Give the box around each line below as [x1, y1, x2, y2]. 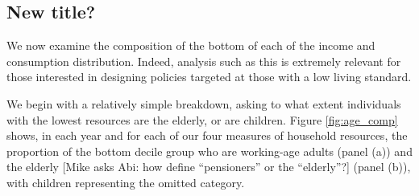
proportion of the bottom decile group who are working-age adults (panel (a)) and [6, 142, 413, 159]
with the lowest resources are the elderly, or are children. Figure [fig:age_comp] [6, 111, 398, 128]
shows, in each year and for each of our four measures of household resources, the [6, 127, 408, 144]
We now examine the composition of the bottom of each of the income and [6, 37, 375, 54]
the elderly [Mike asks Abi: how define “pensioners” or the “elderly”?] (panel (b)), [6, 158, 411, 175]
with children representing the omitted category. [6, 174, 245, 190]
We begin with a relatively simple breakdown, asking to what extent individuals [6, 95, 401, 112]
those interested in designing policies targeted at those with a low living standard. [6, 68, 412, 85]
